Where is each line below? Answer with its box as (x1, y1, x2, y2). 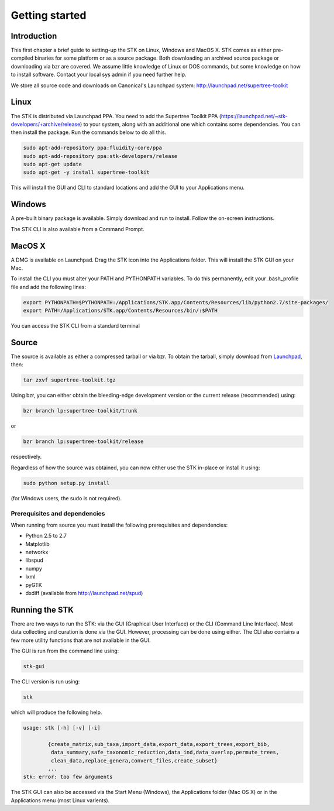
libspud (25, 556, 44, 564)
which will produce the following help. (11, 709, 102, 716)
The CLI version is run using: (11, 678, 80, 685)
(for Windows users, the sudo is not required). (11, 494, 122, 501)
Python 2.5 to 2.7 (25, 532, 67, 539)
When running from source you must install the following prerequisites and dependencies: (11, 521, 228, 528)
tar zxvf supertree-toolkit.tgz (23, 377, 116, 383)
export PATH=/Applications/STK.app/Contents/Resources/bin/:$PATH (23, 307, 218, 314)
